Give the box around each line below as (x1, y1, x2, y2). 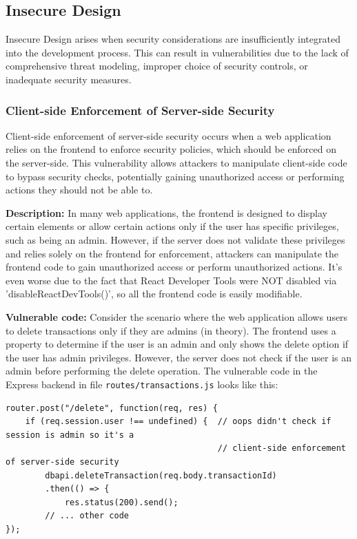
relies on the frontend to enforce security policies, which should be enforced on (6, 142, 337, 156)
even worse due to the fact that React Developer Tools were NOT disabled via (6, 273, 337, 287)
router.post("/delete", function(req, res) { (6, 403, 218, 413)
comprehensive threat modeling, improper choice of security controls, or (6, 59, 308, 73)
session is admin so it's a (6, 430, 134, 440)
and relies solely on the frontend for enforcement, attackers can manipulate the (6, 246, 339, 260)
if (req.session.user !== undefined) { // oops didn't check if (25, 416, 331, 427)
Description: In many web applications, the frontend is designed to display (6, 205, 327, 220)
